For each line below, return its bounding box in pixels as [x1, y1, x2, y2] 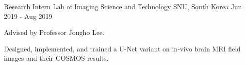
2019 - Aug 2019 [4, 11, 52, 21]
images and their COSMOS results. [4, 53, 109, 63]
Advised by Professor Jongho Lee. [4, 27, 105, 37]
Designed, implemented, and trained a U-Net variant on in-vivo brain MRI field [4, 43, 241, 53]
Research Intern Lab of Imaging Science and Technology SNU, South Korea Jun [4, 1, 242, 11]
